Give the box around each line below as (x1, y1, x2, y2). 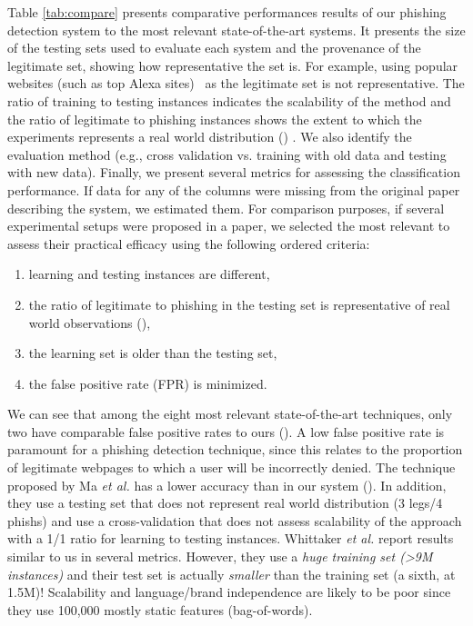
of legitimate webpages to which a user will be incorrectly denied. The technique (7, 458, 456, 477)
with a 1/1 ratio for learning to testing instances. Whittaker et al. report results (7, 529, 454, 548)
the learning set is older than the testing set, (28, 343, 277, 363)
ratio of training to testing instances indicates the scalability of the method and (7, 91, 451, 110)
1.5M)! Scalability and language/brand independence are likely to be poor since (7, 582, 451, 601)
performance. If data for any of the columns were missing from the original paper (7, 180, 460, 199)
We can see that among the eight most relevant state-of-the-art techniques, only (7, 404, 453, 423)
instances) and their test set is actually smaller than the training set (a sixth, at (7, 564, 456, 583)
